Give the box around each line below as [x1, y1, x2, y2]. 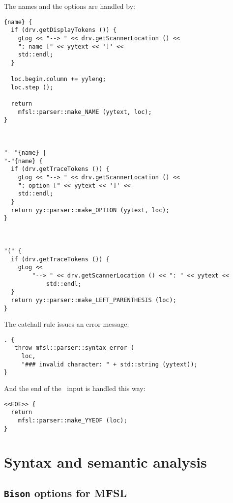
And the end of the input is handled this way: [4, 383, 146, 393]
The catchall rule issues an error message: [4, 319, 129, 329]
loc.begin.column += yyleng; [11, 76, 106, 83]
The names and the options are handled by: [4, 1, 135, 11]
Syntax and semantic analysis [4, 451, 207, 472]
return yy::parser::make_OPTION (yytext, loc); [11, 206, 170, 214]
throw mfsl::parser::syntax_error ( [14, 344, 134, 352]
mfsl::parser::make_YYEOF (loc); [18, 417, 127, 424]
